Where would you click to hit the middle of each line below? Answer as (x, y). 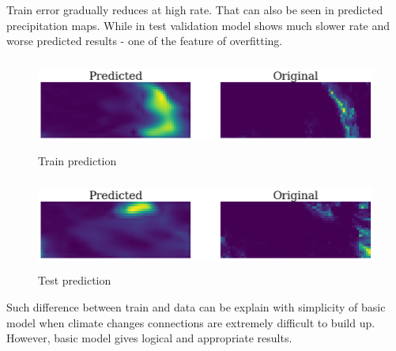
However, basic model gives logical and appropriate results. (149, 338)
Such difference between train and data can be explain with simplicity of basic (196, 306)
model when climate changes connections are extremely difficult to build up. (191, 322)
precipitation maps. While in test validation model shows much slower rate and (198, 25)
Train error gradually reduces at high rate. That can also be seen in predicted (195, 9)
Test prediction (75, 280)
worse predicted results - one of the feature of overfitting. (145, 41)
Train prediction (77, 160)
